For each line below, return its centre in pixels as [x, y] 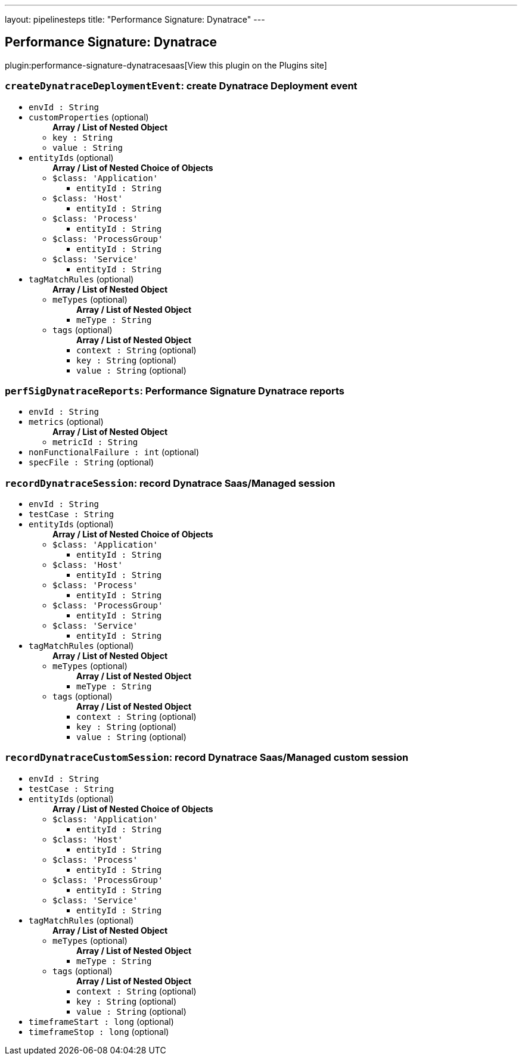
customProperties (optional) [89, 117]
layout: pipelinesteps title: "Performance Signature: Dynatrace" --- [135, 19]
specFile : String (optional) [91, 462]
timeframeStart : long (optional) [101, 1021]
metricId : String [95, 442]
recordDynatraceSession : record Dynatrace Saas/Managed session [170, 483]
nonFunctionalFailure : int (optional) [114, 452]
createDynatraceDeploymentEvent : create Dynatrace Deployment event [181, 86]
